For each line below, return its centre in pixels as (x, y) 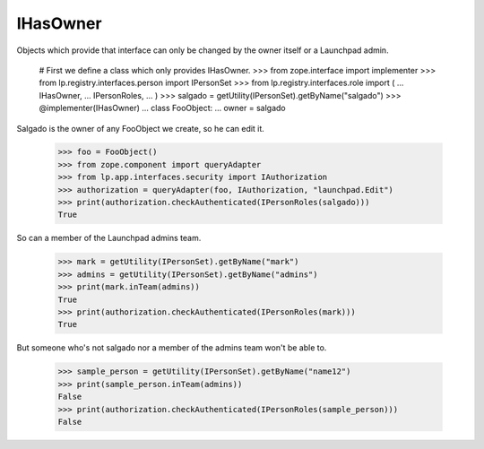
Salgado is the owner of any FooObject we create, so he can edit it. (140, 128)
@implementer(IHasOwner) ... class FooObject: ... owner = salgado (162, 108)
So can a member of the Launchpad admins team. (109, 238)
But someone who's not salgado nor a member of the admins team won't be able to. (172, 348)
